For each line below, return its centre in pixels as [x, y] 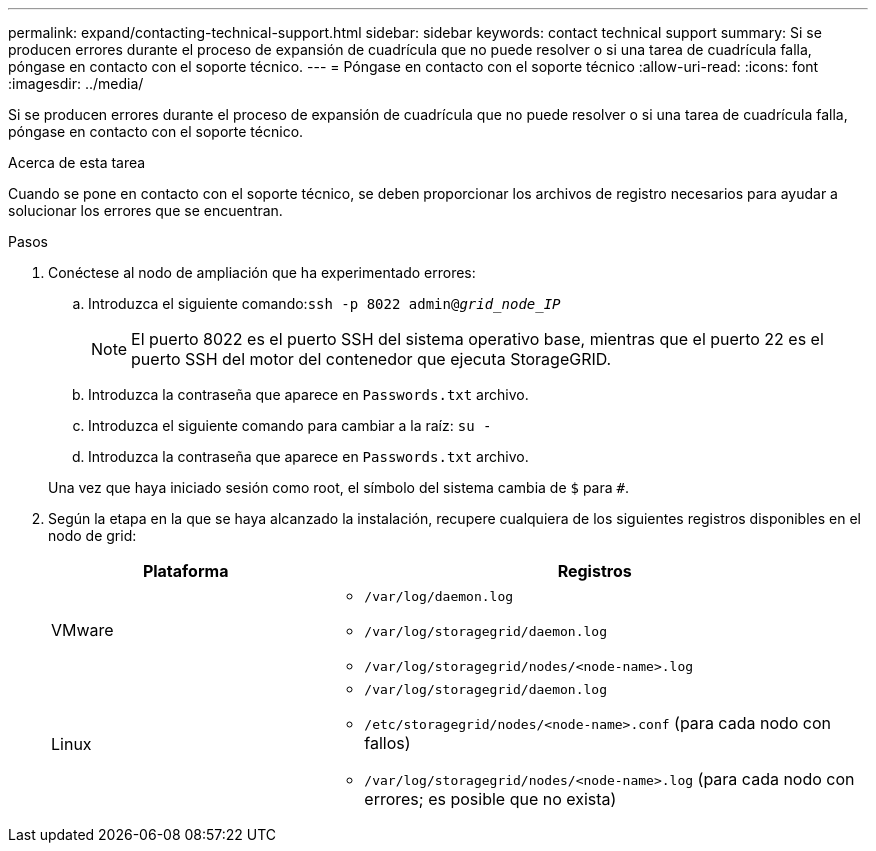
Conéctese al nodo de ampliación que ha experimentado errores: [262, 272]
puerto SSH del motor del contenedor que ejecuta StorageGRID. [371, 359]
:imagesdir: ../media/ [76, 83]
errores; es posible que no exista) [490, 799]
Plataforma [185, 571]
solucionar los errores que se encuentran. [145, 210]
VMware [82, 629]
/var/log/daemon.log [439, 596]
